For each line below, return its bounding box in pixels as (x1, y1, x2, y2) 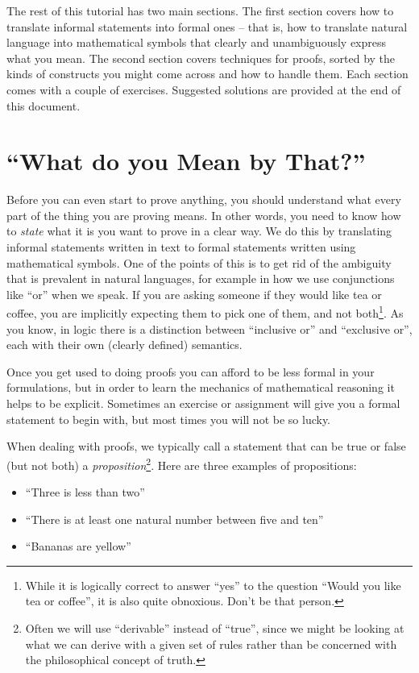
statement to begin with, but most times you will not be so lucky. (6, 410, 331, 427)
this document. (6, 97, 81, 114)
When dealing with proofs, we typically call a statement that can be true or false (6, 438, 406, 455)
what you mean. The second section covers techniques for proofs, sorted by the (6, 49, 396, 66)
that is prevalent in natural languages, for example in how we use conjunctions (6, 270, 395, 287)
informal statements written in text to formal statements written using (6, 239, 356, 255)
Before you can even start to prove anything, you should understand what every (6, 191, 401, 208)
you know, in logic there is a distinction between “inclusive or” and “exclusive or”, (6, 320, 413, 337)
